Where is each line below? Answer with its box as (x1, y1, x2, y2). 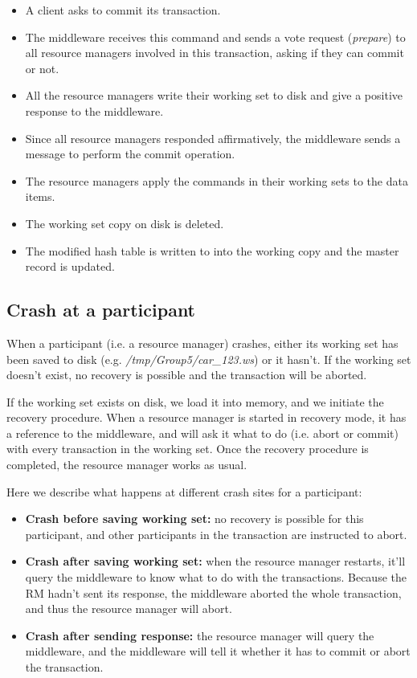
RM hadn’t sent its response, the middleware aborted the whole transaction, (25, 584, 402, 601)
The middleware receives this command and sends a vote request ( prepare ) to (25, 28, 406, 45)
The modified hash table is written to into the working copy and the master (25, 242, 399, 259)
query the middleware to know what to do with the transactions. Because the (25, 569, 407, 586)
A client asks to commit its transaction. (25, 2, 221, 18)
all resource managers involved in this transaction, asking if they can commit (25, 44, 404, 61)
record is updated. (25, 258, 115, 275)
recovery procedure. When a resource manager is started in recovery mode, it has (6, 409, 407, 426)
